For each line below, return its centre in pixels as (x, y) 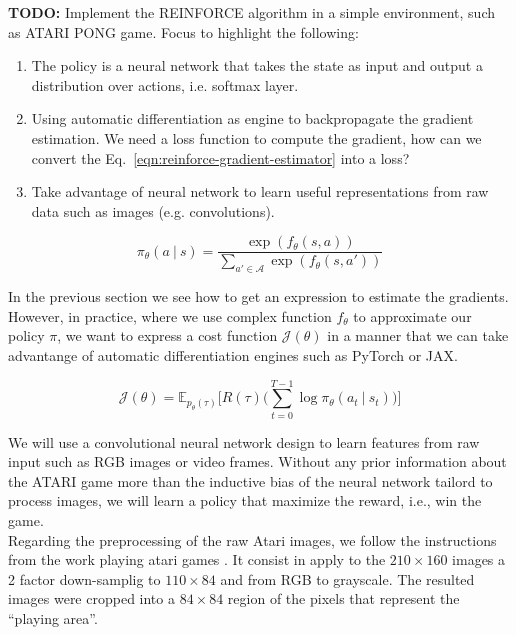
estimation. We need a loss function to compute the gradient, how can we (256, 137)
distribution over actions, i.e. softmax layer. (165, 84)
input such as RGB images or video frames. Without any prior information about (257, 461)
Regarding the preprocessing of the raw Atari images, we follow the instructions (252, 539)
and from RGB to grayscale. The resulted (347, 578)
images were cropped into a (91, 598)
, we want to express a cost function (167, 335)
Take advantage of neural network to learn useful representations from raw (260, 191)
